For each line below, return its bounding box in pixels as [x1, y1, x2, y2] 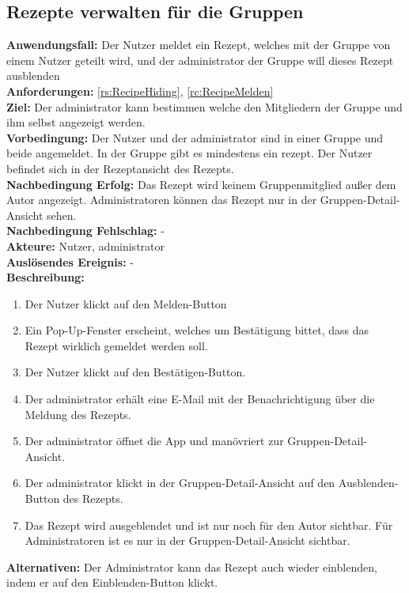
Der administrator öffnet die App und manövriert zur [25, 432, 284, 449]
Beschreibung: [6, 269, 85, 285]
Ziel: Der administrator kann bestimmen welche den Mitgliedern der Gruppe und [6, 98, 403, 115]
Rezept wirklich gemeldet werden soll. [25, 337, 208, 353]
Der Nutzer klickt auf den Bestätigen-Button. [25, 364, 246, 380]
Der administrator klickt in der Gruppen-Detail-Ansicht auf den [25, 474, 335, 491]
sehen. [47, 206, 77, 223]
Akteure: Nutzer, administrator [6, 237, 165, 254]
